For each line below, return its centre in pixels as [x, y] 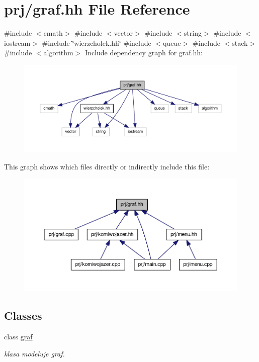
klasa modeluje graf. [34, 353]
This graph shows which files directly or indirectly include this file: [107, 166]
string [193, 33]
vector [123, 33]
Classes [23, 315]
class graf [18, 337]
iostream [17, 42]
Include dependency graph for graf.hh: [144, 53]
